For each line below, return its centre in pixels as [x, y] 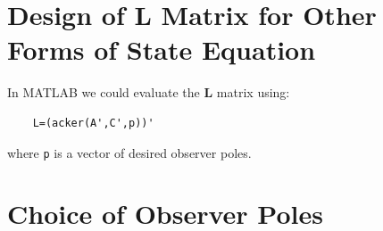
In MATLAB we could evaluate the [104, 92]
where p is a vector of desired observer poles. [129, 152]
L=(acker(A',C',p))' [93, 123]
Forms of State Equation [162, 49]
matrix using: [253, 92]
